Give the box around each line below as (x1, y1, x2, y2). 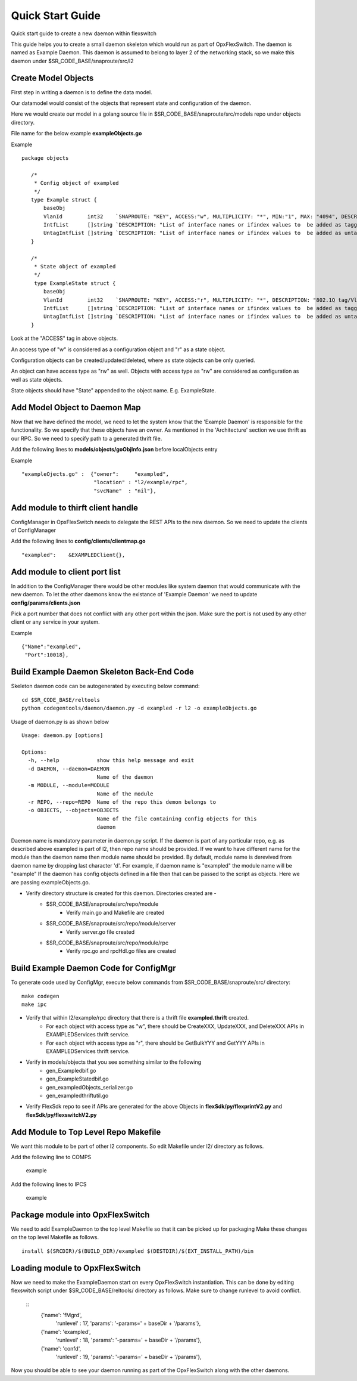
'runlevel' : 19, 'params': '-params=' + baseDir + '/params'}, (55, 1353, 202, 1360)
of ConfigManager (11, 527, 57, 534)
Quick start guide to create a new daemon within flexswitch (11, 30, 157, 37)
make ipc (21, 1001, 47, 1008)
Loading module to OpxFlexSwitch (11, 1263, 141, 1273)
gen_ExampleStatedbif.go (46, 1075, 109, 1082)
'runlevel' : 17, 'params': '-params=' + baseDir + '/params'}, (55, 1320, 201, 1327)
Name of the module (96, 790, 154, 797)
